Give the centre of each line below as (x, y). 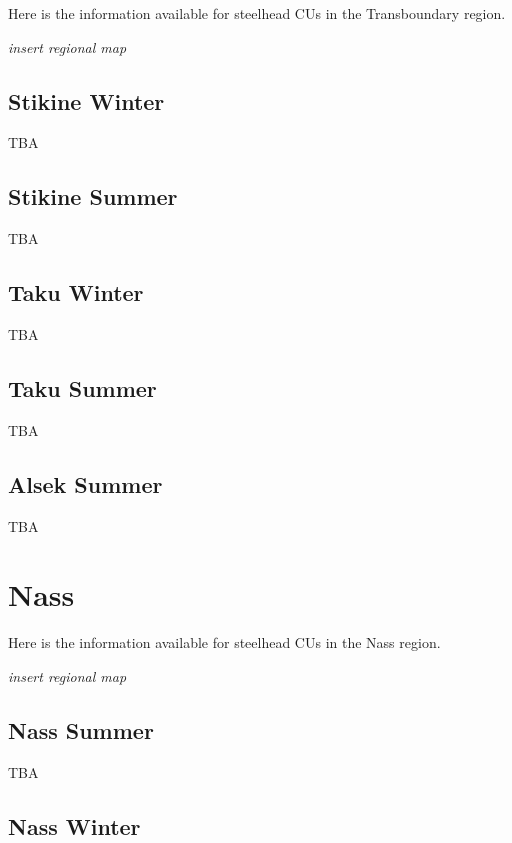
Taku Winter (76, 292)
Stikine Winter (86, 100)
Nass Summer (81, 729)
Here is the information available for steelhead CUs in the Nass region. (224, 642)
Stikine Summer (93, 196)
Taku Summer (82, 387)
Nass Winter (74, 825)
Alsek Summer (85, 483)
